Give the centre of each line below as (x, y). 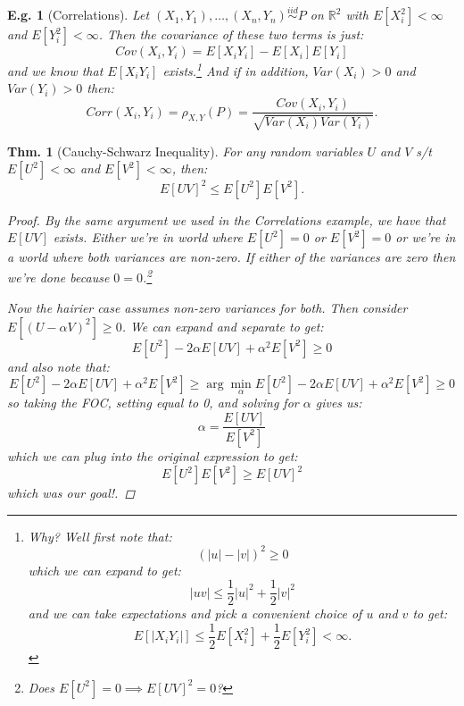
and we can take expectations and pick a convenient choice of (195, 614)
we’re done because (58, 277)
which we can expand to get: (104, 570)
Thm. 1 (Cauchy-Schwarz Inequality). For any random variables (185, 151)
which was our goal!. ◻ (71, 493)
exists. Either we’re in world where (148, 237)
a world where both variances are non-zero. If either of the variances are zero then (232, 257)
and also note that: (58, 366)
